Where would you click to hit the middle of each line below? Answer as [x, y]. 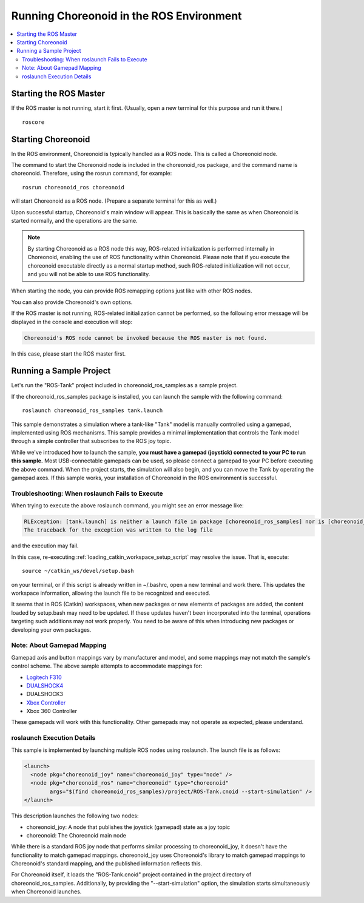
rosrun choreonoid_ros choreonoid [73, 187]
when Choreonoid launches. [46, 891]
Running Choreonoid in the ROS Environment [126, 16]
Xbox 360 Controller [52, 711]
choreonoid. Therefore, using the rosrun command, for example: [92, 174]
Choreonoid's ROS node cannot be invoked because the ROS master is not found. [146, 338]
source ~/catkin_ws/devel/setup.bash [78, 571]
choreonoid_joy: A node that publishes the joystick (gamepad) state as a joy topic [128, 827]
